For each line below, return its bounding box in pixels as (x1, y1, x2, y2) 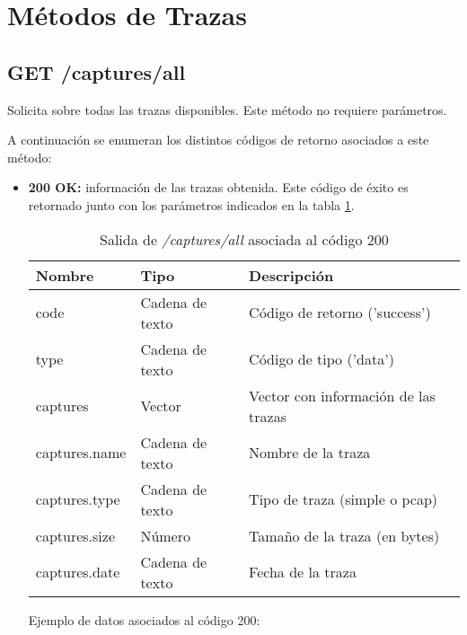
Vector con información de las (249, 384, 436, 406)
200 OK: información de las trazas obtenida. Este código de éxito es (28, 178, 409, 197)
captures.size (35, 525, 116, 546)
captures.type (35, 489, 120, 510)
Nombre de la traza (249, 442, 371, 463)
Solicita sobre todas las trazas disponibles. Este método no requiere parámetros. (7, 100, 447, 119)
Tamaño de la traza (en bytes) (249, 525, 440, 546)
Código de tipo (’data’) (249, 348, 394, 370)
